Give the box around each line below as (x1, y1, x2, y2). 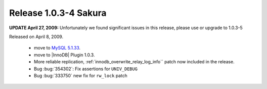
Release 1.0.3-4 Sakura (9, 7, 107, 18)
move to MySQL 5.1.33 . (34, 45, 81, 51)
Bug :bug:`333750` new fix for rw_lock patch (34, 72, 128, 79)
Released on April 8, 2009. (9, 34, 64, 40)
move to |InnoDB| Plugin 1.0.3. (34, 52, 95, 58)
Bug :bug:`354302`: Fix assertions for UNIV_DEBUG (34, 66, 138, 72)
